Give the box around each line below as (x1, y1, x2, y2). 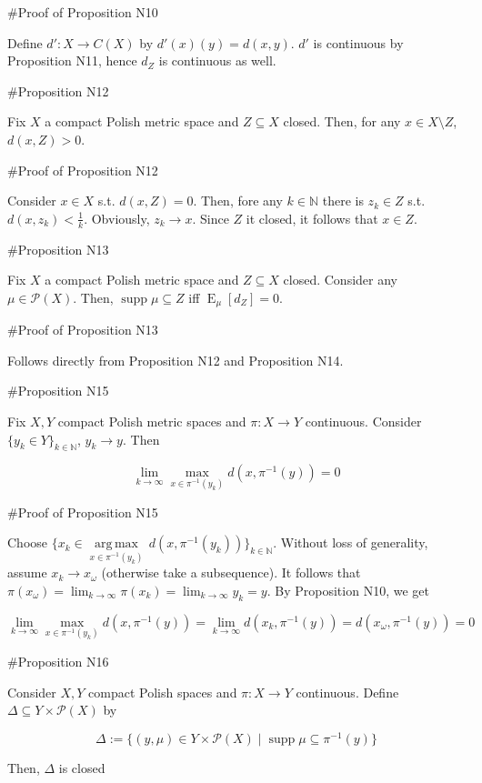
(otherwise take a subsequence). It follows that (101, 563, 361, 582)
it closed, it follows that (246, 208, 378, 227)
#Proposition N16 (7, 652, 109, 671)
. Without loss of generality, (273, 533, 428, 552)
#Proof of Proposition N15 (7, 502, 158, 521)
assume (7, 563, 47, 582)
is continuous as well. (158, 51, 276, 70)
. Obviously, (84, 208, 150, 227)
